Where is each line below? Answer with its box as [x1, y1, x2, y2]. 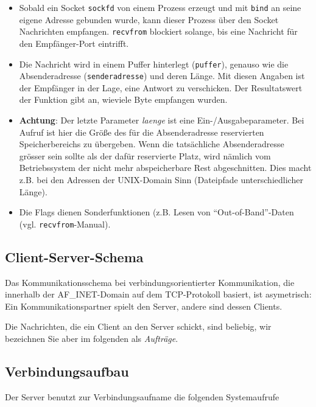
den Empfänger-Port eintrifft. [19, 37, 129, 49]
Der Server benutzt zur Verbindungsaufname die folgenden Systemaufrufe [5, 390, 279, 403]
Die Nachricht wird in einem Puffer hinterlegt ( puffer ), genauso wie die [19, 57, 289, 70]
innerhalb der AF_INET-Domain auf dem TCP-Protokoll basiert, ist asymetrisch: [5, 288, 312, 301]
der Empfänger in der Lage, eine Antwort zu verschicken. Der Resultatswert [19, 81, 303, 94]
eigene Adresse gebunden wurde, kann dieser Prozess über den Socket [19, 13, 279, 26]
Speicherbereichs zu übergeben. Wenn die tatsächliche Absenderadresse [19, 137, 284, 150]
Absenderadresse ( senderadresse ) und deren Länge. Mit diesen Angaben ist [19, 69, 305, 82]
